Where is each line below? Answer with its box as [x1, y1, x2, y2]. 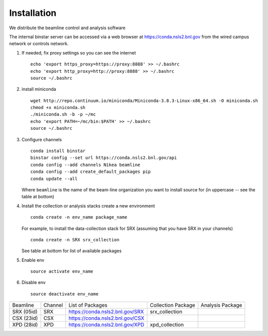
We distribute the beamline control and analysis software [9, 25, 126, 31]
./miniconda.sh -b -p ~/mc [30, 112, 96, 117]
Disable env [21, 280, 46, 285]
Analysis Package [201, 302, 243, 309]
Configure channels [21, 136, 62, 142]
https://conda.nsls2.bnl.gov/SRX [68, 308, 144, 315]
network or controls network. [9, 41, 69, 47]
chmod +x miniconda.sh [30, 105, 86, 111]
